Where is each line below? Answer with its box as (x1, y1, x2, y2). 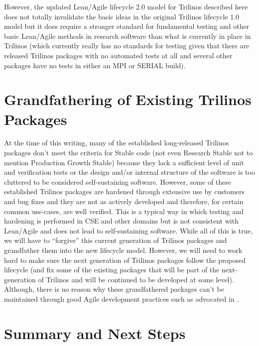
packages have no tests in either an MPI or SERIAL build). (4, 60, 186, 70)
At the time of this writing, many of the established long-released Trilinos (4, 137, 229, 148)
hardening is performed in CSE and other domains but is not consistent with (4, 216, 239, 226)
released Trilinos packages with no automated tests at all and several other (4, 50, 233, 60)
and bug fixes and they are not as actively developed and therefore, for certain (4, 196, 244, 207)
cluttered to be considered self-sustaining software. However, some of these (4, 176, 232, 187)
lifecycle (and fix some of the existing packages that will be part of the (4, 264, 220, 275)
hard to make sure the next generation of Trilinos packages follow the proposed (4, 254, 246, 265)
